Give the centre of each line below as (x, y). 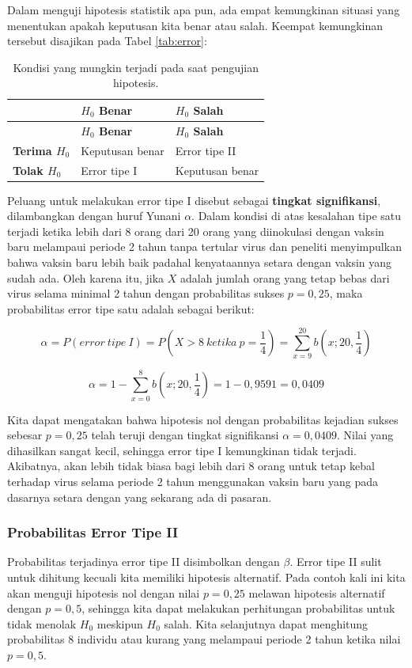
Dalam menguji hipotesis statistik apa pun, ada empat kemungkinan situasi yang (204, 9)
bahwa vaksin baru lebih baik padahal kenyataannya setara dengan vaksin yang (200, 262)
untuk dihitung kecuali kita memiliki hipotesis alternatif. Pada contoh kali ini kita (206, 577)
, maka (346, 293)
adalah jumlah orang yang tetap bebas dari (285, 277)
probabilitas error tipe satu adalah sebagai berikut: (131, 308)
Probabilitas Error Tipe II (93, 532)
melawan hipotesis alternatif (317, 592)
